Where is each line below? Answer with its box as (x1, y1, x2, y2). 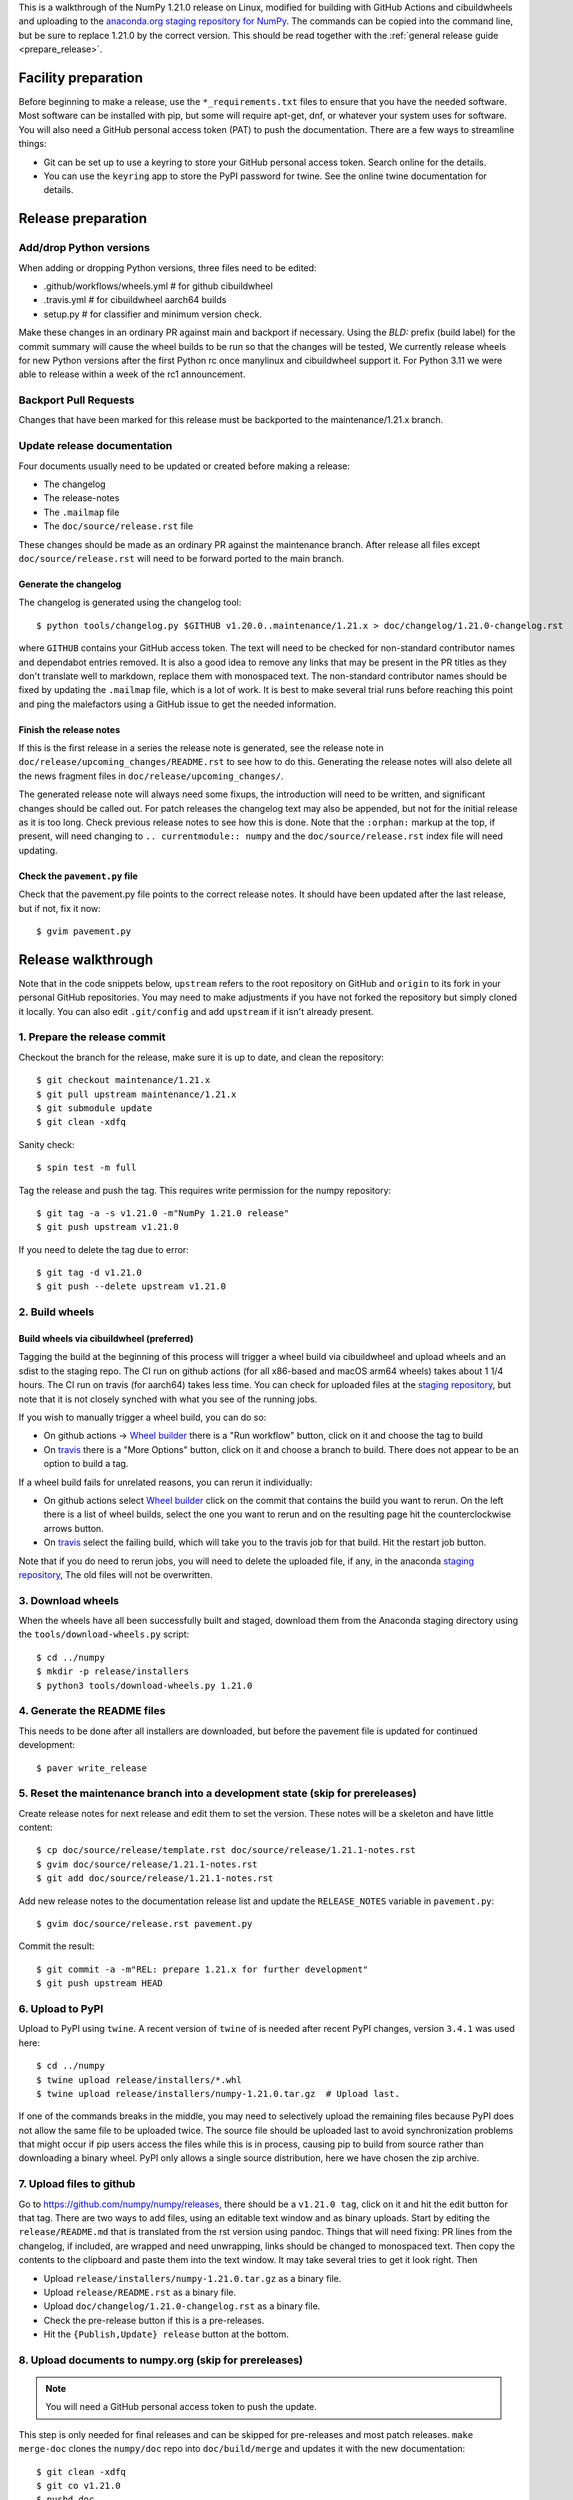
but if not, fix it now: (18, 902, 102, 914)
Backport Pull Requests (18, 393, 135, 407)
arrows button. (43, 1522, 104, 1534)
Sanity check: (18, 1138, 75, 1150)
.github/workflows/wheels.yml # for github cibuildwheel (43, 280, 274, 292)
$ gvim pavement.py (36, 925, 132, 937)
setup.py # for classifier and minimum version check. (43, 308, 262, 320)
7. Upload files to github (18, 2177, 136, 2191)
